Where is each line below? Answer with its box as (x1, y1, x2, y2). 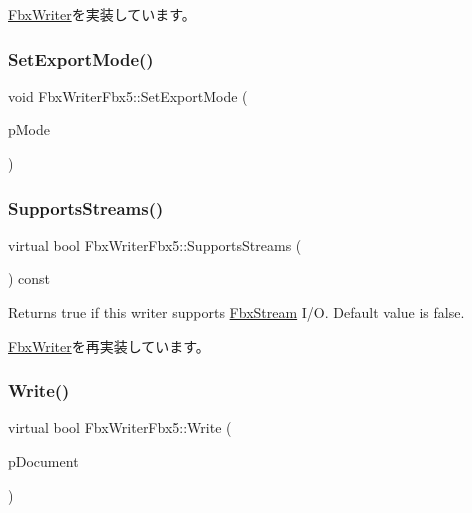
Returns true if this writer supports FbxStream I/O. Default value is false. (8, 302, 465, 322)
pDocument (8, 451, 79, 471)
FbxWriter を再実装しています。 (8, 335, 210, 356)
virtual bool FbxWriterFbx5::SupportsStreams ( (8, 234, 302, 255)
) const (8, 268, 51, 289)
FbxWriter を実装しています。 (8, 4, 196, 24)
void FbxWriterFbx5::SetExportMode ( (8, 85, 248, 106)
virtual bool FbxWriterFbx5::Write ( (8, 417, 232, 438)
